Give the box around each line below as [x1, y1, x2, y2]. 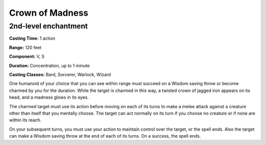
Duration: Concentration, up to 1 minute [9, 62, 90, 68]
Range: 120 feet [9, 44, 42, 50]
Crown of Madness [9, 7, 89, 18]
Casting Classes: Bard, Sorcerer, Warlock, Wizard [9, 71, 111, 77]
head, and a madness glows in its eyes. [9, 94, 89, 100]
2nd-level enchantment [9, 22, 88, 30]
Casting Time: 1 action [9, 35, 56, 41]
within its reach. [9, 117, 41, 123]
